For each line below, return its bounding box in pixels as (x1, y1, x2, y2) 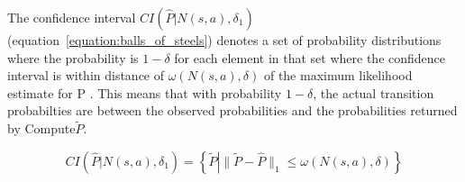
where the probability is (7, 48, 139, 67)
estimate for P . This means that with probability (7, 83, 282, 102)
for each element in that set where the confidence (174, 48, 446, 67)
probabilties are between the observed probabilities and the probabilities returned (7, 101, 458, 120)
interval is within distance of (7, 66, 165, 85)
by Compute (7, 119, 76, 138)
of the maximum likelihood (263, 66, 413, 85)
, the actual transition (313, 83, 434, 102)
